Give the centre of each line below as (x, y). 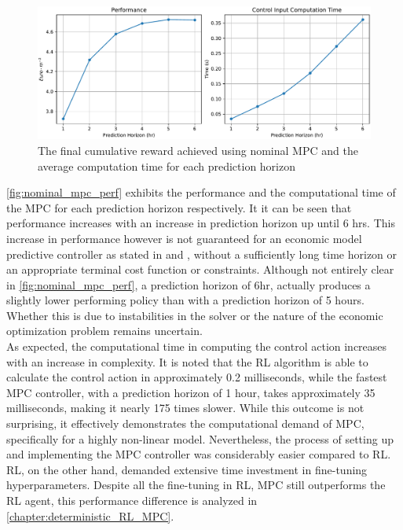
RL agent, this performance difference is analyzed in (132, 500)
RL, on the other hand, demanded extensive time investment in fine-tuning (187, 469)
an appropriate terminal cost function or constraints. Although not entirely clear (200, 269)
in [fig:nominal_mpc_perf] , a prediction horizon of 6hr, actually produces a (189, 284)
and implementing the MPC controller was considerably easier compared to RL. (199, 454)
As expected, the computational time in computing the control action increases (197, 346)
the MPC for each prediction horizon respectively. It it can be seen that (179, 207)
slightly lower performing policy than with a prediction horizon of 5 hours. (185, 300)
